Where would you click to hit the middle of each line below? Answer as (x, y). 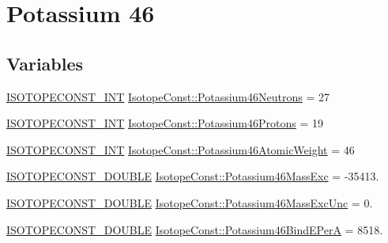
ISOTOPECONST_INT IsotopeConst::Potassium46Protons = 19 (165, 123)
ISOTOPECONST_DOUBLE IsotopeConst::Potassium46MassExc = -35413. (193, 176)
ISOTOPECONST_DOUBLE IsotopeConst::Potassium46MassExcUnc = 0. (190, 202)
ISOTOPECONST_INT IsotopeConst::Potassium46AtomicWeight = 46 (181, 149)
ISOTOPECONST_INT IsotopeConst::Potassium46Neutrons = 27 (168, 96)
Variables (45, 63)
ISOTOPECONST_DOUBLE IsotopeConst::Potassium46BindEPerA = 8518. (195, 229)
